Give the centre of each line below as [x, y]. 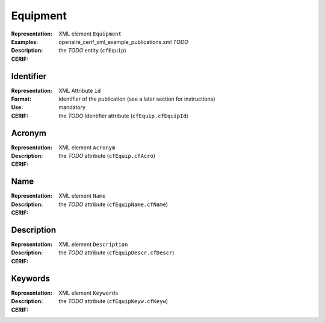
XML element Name [82, 196]
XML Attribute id [80, 90]
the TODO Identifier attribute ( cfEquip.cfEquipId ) [124, 116]
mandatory [72, 107]
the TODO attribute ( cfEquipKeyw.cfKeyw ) [113, 301]
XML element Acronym [87, 147]
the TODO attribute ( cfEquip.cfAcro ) [107, 156]
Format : [21, 99]
